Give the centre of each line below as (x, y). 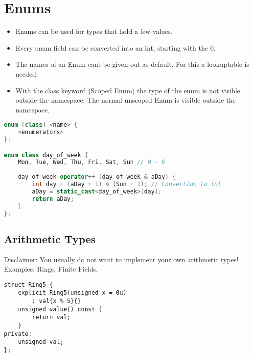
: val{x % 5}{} (57, 301)
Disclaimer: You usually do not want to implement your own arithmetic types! (121, 259)
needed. (27, 73)
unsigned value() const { (60, 309)
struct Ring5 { (29, 285)
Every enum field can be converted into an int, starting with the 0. (115, 47)
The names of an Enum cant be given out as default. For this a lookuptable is (132, 64)
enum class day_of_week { (46, 155)
